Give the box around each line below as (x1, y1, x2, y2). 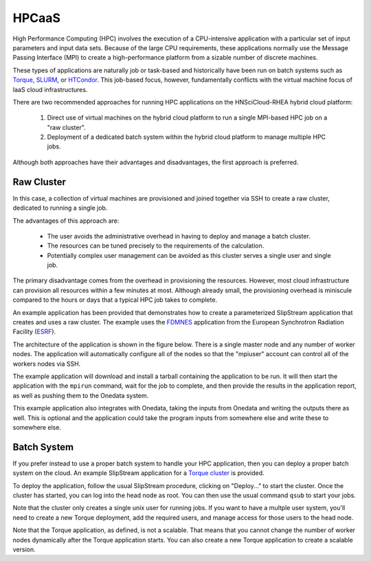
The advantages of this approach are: (12, 217, 120, 225)
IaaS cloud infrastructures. (12, 85, 88, 93)
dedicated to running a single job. (12, 203, 108, 212)
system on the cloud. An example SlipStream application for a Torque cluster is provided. (12, 469, 265, 477)
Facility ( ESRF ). (12, 327, 56, 336)
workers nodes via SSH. (12, 360, 81, 368)
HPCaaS (12, 10, 61, 25)
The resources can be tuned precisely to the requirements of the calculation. (47, 241, 265, 250)
